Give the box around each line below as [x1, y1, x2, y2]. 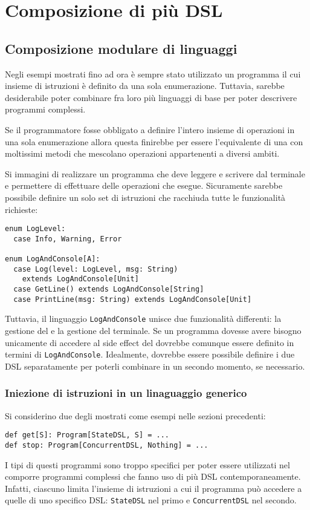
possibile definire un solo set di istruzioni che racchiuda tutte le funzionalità [5, 191, 286, 203]
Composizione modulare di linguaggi [5, 39, 237, 57]
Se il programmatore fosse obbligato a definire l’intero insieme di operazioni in [5, 123, 295, 136]
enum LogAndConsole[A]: [5, 255, 100, 264]
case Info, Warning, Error [13, 234, 122, 243]
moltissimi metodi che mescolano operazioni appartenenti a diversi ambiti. [5, 147, 280, 160]
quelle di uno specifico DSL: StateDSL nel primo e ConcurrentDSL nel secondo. [5, 494, 297, 506]
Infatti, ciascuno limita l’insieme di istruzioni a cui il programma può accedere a [5, 482, 302, 494]
